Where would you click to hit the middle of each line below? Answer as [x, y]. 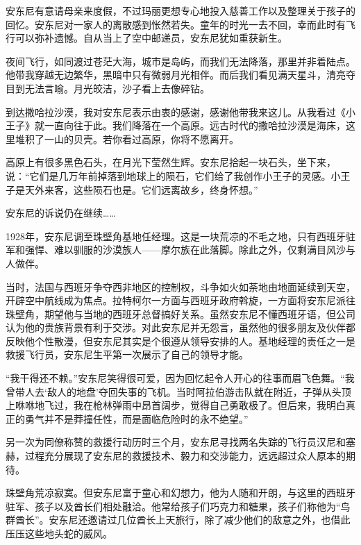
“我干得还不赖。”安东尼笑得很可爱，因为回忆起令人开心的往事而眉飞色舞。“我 [180, 378]
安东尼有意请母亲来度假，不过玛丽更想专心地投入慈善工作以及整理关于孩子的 [180, 10]
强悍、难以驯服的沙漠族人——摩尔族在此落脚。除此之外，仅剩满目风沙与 [190, 250]
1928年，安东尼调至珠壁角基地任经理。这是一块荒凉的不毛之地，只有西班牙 [176, 236]
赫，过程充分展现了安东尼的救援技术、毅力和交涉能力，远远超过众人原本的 [176, 456]
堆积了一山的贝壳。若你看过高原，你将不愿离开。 [127, 139]
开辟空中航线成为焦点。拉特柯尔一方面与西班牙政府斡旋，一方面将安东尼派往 [180, 300]
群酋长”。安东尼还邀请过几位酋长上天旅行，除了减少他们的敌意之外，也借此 [178, 520]
